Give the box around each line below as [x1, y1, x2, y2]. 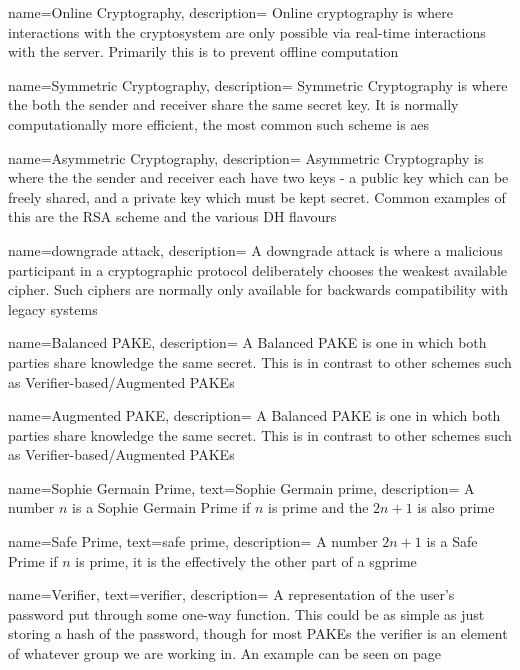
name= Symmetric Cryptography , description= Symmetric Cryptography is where [8, 74, 508, 95]
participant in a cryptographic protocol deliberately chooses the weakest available [8, 259, 507, 280]
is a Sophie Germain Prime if [72, 497, 251, 518]
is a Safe [426, 531, 478, 552]
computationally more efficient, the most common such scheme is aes [8, 113, 430, 134]
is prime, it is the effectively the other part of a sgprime [75, 550, 417, 571]
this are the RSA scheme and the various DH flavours [8, 206, 337, 227]
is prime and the [267, 497, 369, 518]
